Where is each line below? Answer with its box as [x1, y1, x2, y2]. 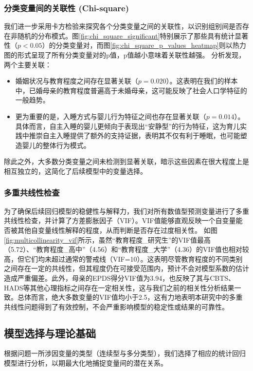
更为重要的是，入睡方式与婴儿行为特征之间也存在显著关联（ [15, 111, 206, 121]
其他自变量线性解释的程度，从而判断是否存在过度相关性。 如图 [17, 225, 217, 235]
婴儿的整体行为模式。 [22, 140, 90, 150]
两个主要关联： [4, 59, 52, 69]
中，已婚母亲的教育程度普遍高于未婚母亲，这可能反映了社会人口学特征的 [15, 85, 247, 95]
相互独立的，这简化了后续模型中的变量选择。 [4, 165, 147, 176]
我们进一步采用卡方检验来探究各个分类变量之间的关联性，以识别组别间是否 [4, 21, 242, 31]
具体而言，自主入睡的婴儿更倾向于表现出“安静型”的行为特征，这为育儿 [15, 121, 240, 131]
